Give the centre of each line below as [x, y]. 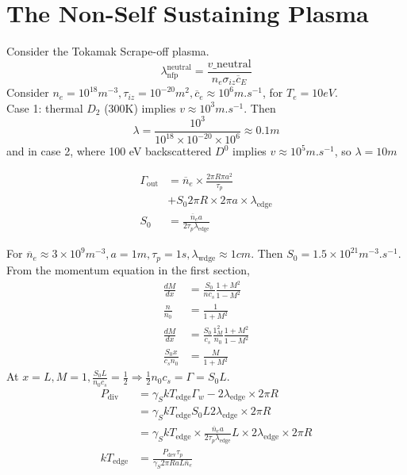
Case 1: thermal [45, 107]
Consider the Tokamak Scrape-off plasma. [108, 51]
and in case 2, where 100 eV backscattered [109, 151]
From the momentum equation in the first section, [128, 269]
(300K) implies [140, 107]
